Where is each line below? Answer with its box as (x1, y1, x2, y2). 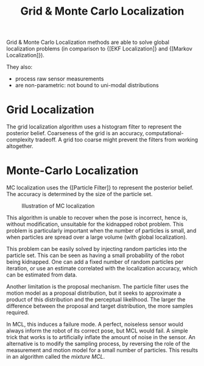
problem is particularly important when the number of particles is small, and (6, 227, 197, 234)
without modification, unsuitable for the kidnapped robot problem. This (6, 220, 184, 228)
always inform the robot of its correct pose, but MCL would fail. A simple (6, 327, 188, 334)
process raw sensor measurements (15, 75, 104, 83)
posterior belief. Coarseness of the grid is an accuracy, (6, 130, 144, 137)
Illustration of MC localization (21, 202, 95, 209)
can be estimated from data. (6, 271, 77, 278)
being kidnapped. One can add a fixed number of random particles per (6, 258, 184, 266)
